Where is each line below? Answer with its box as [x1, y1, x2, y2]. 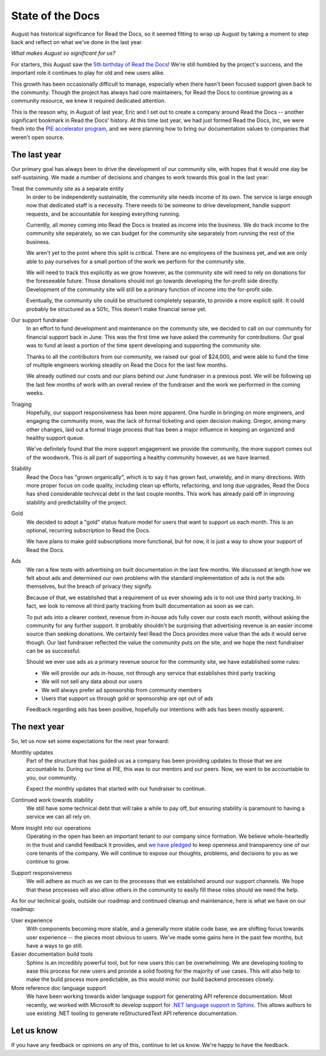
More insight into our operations [11, 824, 91, 831]
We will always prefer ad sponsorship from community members [41, 686, 202, 694]
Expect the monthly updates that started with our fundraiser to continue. [26, 785, 206, 793]
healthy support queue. [26, 434, 85, 442]
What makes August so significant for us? [11, 50, 116, 57]
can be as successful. [26, 647, 81, 655]
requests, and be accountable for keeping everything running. [26, 210, 181, 217]
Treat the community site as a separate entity [11, 185, 124, 192]
